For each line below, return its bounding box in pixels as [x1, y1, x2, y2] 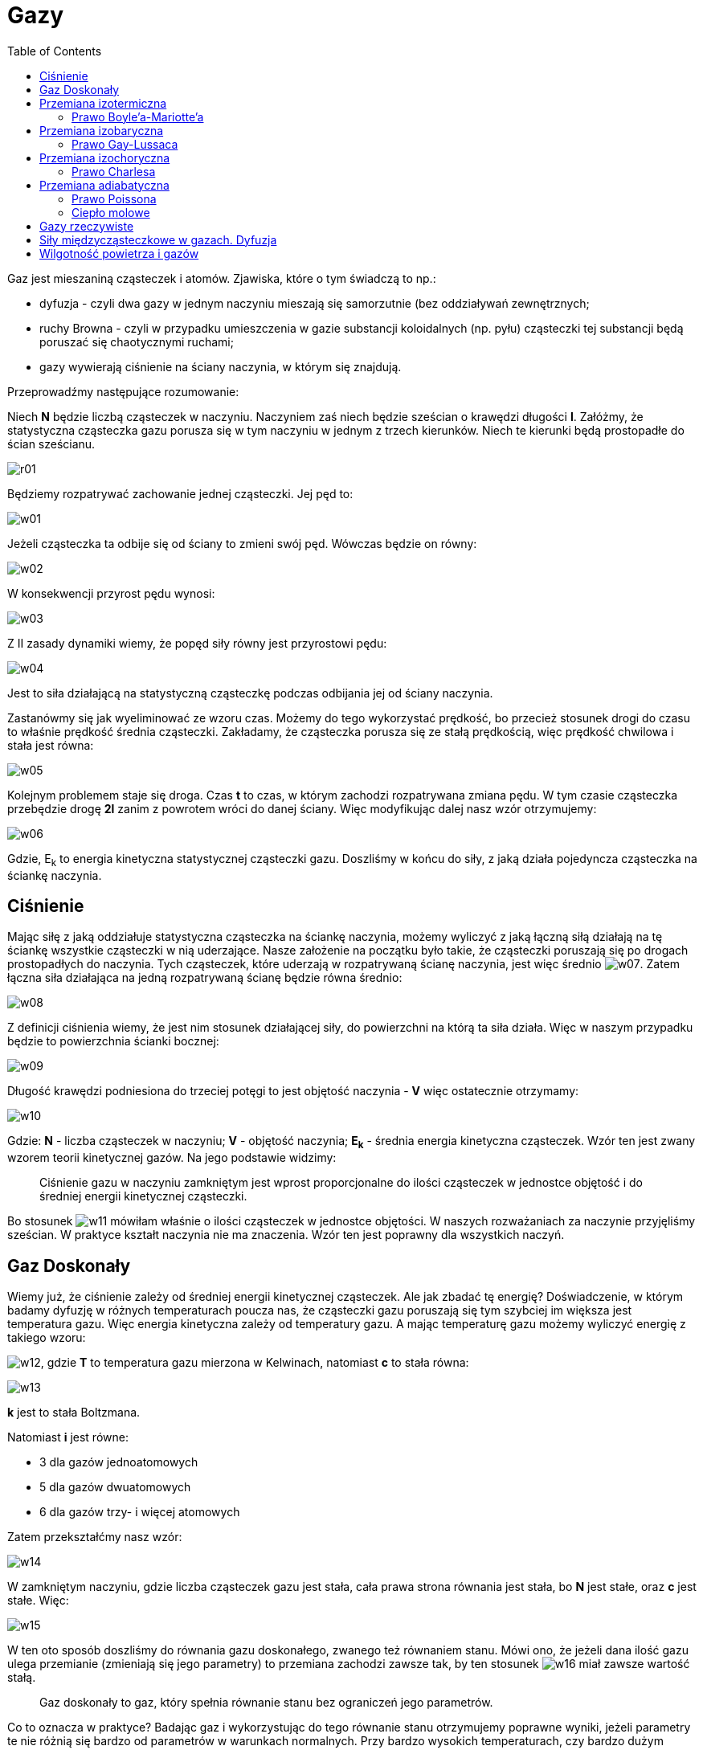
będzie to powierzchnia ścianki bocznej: [7, 1034, 219, 1049]
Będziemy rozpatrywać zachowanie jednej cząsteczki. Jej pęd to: [7, 486, 354, 501]
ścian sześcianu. [7, 436, 96, 451]
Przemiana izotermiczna [39, 96, 167, 110]
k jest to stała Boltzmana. [7, 1405, 141, 1420]
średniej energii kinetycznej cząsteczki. [39, 1189, 247, 1204]
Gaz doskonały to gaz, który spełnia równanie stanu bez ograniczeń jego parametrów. [39, 1695, 493, 1710]
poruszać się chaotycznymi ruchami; [39, 334, 234, 349]
